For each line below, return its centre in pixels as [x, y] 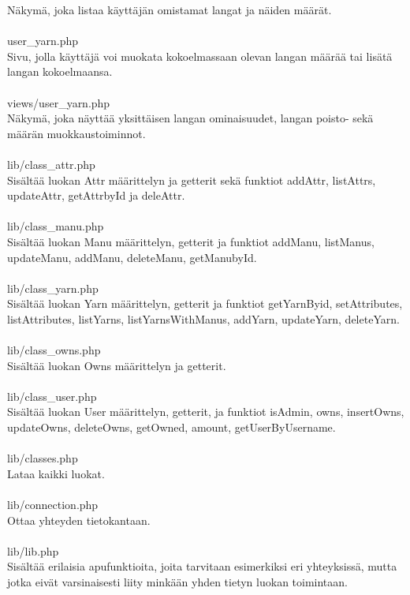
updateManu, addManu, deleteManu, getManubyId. [132, 257]
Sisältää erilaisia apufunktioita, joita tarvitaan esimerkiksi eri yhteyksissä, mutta [202, 566]
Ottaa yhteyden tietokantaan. [79, 520]
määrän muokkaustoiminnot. [76, 133]
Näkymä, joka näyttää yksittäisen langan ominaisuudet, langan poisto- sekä [190, 118]
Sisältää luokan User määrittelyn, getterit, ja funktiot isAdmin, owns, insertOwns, [206, 412]
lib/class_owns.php [54, 350]
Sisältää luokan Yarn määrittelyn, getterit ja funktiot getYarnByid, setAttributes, [205, 303]
